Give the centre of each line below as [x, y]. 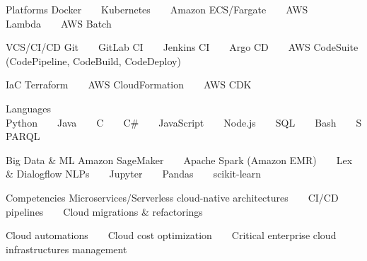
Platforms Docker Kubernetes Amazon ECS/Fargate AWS [157, 9]
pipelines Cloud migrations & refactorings [104, 211]
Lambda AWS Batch [59, 23]
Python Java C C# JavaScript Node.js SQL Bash [171, 122]
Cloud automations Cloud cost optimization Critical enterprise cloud [171, 235]
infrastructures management [66, 249]
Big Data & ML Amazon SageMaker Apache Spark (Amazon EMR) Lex [179, 159]
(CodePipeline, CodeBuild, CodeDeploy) [93, 60]
